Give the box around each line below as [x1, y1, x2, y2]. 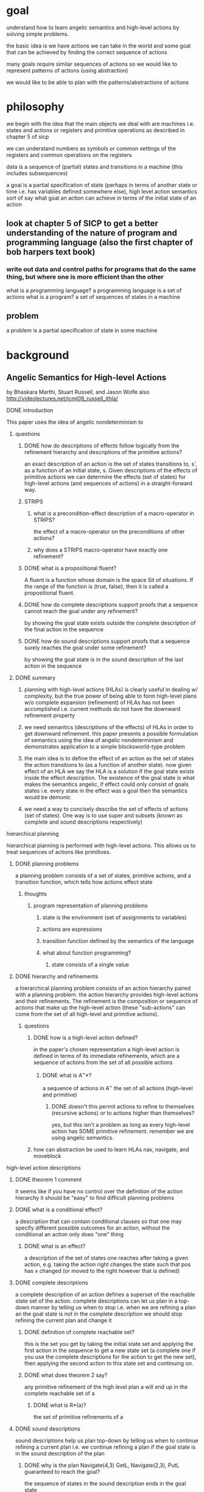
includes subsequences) [6, 169, 68, 177]
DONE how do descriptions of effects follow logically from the [24, 442, 180, 449]
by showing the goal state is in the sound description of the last [24, 656, 184, 664]
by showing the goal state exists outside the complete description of [24, 619, 196, 627]
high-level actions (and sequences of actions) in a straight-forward [24, 480, 193, 487]
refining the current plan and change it [15, 1316, 112, 1324]
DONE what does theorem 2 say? [24, 1371, 108, 1379]
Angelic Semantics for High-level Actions [6, 372, 167, 382]
